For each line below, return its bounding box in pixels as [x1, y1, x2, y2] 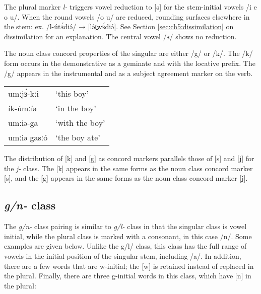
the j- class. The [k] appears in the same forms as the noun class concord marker [4, 163, 253, 173]
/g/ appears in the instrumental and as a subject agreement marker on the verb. [4, 67, 253, 78]
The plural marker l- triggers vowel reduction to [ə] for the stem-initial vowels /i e [4, 2, 257, 12]
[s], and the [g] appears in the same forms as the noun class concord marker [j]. [4, 173, 248, 183]
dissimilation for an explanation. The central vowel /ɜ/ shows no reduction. [4, 31, 237, 41]
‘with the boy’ [55, 117, 105, 129]
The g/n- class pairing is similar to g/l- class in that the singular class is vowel [4, 221, 247, 232]
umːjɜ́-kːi [8, 88, 39, 100]
